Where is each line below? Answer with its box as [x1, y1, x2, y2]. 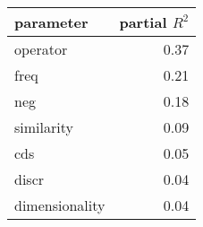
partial [119, 12, 167, 32]
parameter [14, 12, 89, 32]
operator [14, 39, 68, 59]
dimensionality [14, 195, 106, 215]
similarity [14, 117, 73, 137]
